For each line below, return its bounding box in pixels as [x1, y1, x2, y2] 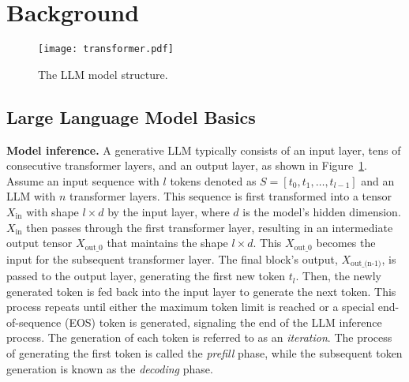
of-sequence [6, 313, 62, 330]
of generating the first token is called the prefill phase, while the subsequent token [6, 345, 403, 361]
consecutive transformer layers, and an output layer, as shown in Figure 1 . [6, 157, 368, 174]
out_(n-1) [351, 260, 381, 268]
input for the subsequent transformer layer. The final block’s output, [6, 250, 338, 267]
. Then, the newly [295, 268, 381, 284]
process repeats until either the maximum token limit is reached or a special [6, 298, 375, 315]
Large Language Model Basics [6, 104, 256, 129]
